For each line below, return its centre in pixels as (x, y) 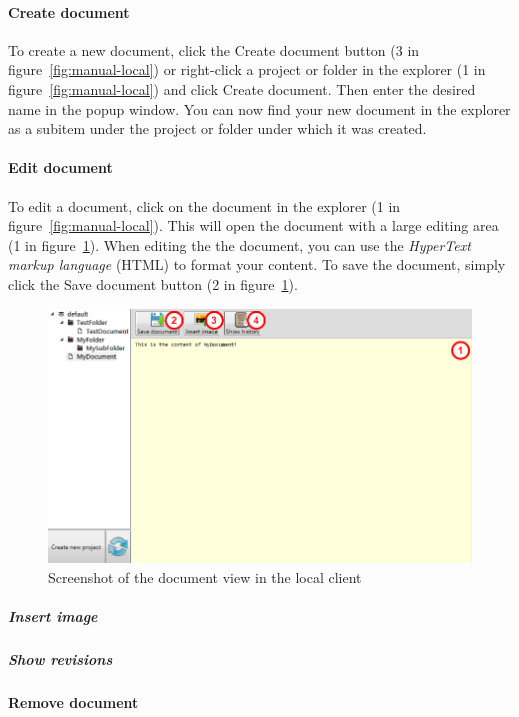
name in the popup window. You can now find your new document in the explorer (259, 108)
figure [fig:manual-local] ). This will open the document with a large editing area (253, 225)
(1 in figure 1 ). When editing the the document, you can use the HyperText (239, 244)
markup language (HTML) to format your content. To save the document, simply (257, 264)
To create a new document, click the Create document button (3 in (214, 49)
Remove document (73, 702)
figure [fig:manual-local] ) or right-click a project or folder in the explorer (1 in (247, 69)
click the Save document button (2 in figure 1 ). (153, 283)
